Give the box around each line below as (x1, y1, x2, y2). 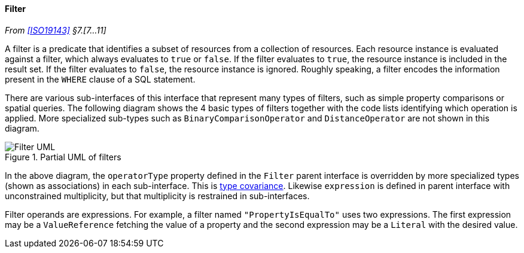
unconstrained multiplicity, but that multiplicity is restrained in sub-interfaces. (5, 190, 310, 201)
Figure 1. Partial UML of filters (5, 151, 121, 162)
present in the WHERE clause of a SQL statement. (5, 74, 196, 84)
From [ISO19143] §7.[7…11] (5, 25, 106, 35)
